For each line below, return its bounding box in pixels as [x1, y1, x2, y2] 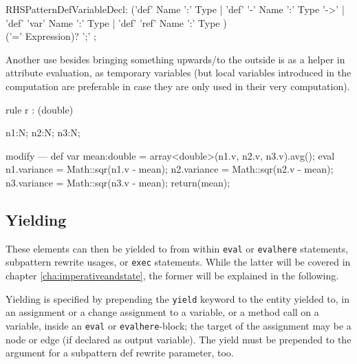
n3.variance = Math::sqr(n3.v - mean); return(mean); [6, 175, 230, 189]
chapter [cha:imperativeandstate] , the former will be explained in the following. [6, 268, 339, 283]
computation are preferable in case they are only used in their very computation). [6, 78, 350, 93]
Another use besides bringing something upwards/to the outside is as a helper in [6, 52, 345, 66]
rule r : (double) [6, 102, 74, 116]
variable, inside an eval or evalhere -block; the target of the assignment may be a [6, 318, 351, 332]
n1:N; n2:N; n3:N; [6, 125, 80, 140]
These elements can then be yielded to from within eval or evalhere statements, [6, 241, 349, 255]
